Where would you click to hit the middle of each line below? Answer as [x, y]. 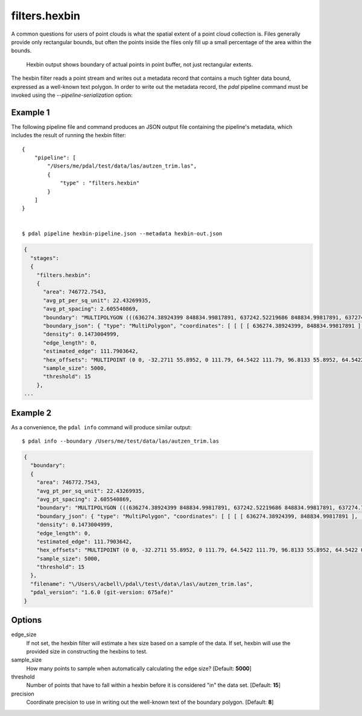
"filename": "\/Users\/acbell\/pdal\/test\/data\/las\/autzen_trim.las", [142, 584]
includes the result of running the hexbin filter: [69, 135]
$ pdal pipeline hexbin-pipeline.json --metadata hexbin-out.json [122, 234]
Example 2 [31, 413]
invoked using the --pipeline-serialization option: [72, 95]
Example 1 [30, 112]
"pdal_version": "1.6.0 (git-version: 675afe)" [102, 592]
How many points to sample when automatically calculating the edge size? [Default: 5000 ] [139, 668]
